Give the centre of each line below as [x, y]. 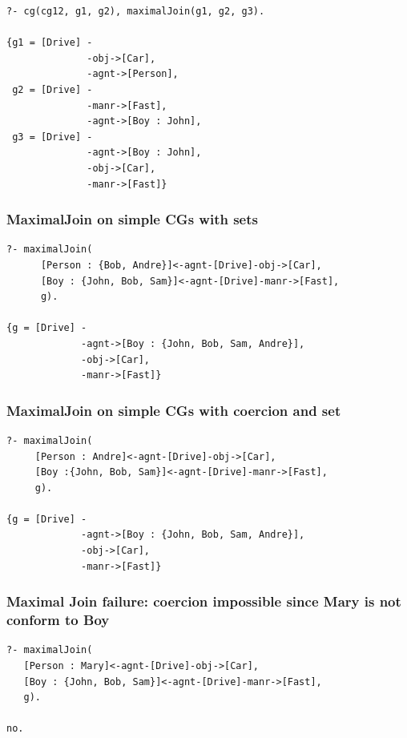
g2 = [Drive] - [52, 89]
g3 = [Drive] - [52, 137]
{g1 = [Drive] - [50, 43]
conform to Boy [58, 620]
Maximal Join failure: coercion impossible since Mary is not [204, 601]
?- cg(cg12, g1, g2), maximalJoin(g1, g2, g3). [136, 11]
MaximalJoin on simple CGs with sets [132, 219]
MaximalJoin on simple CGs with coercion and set [174, 410]
